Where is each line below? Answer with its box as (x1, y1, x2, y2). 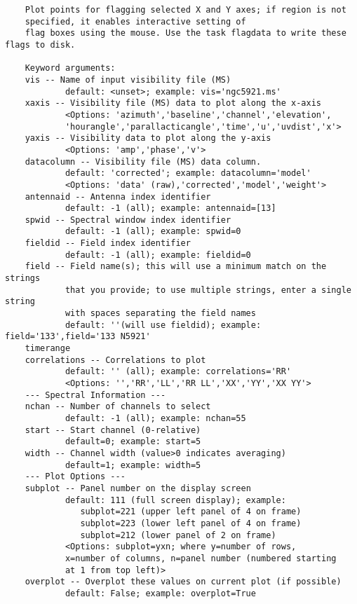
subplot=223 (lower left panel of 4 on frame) (80, 518, 302, 528)
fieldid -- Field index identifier (25, 238, 191, 249)
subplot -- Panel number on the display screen (25, 483, 251, 493)
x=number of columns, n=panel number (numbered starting (65, 553, 337, 563)
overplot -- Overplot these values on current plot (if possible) (25, 577, 342, 587)
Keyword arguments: (25, 63, 116, 74)
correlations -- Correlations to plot (25, 355, 206, 365)
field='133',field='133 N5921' (5, 331, 151, 342)
